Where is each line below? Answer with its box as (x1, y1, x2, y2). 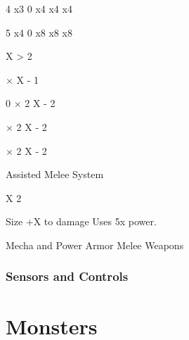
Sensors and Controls (6, 267, 129, 285)
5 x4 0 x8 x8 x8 (6, 25, 72, 39)
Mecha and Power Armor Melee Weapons (6, 237, 184, 252)
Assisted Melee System (6, 167, 104, 182)
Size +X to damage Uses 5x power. (6, 214, 157, 229)
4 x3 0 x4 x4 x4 (6, 1, 72, 15)
